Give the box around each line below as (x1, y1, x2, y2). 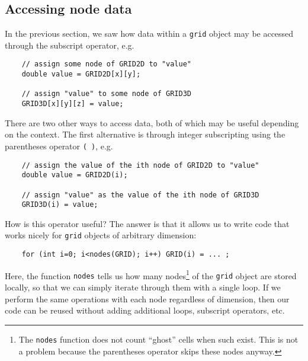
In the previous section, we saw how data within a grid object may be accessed (5, 27, 294, 40)
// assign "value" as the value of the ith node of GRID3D (21, 190, 259, 199)
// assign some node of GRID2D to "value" (21, 60, 191, 69)
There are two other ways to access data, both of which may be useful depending (5, 116, 299, 129)
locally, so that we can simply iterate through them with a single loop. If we (5, 281, 281, 293)
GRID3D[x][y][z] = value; (21, 100, 124, 108)
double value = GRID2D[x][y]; (21, 70, 141, 79)
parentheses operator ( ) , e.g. (5, 139, 113, 152)
